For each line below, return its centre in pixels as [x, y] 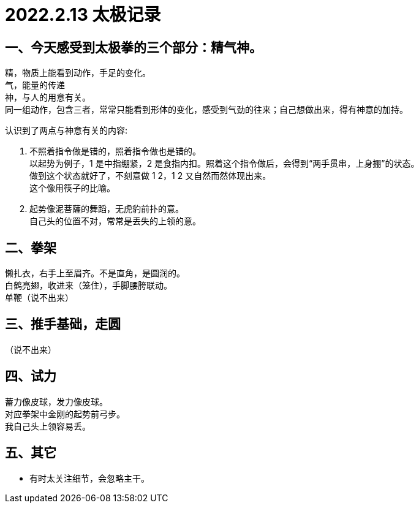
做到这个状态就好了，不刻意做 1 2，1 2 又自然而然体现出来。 [150, 176]
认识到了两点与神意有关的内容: [66, 131]
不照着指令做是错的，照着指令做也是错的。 [115, 151]
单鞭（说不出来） [39, 298]
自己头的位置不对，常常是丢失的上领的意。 [115, 221]
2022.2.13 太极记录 [83, 15]
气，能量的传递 [35, 85]
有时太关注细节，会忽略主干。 [89, 478]
